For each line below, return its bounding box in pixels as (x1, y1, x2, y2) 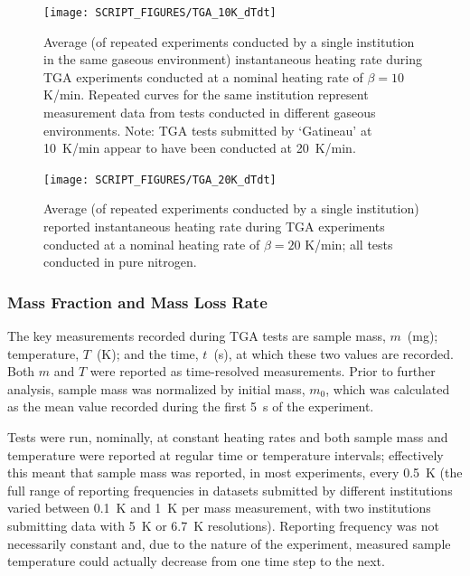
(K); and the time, (96, 344, 199, 363)
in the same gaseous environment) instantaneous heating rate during (43, 50, 422, 69)
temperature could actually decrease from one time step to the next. (7, 552, 385, 571)
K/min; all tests (305, 234, 393, 253)
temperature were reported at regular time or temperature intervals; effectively (7, 445, 444, 464)
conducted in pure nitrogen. (43, 252, 197, 271)
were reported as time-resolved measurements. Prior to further (89, 362, 436, 381)
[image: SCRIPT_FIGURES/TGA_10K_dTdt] (43, 6, 277, 19)
